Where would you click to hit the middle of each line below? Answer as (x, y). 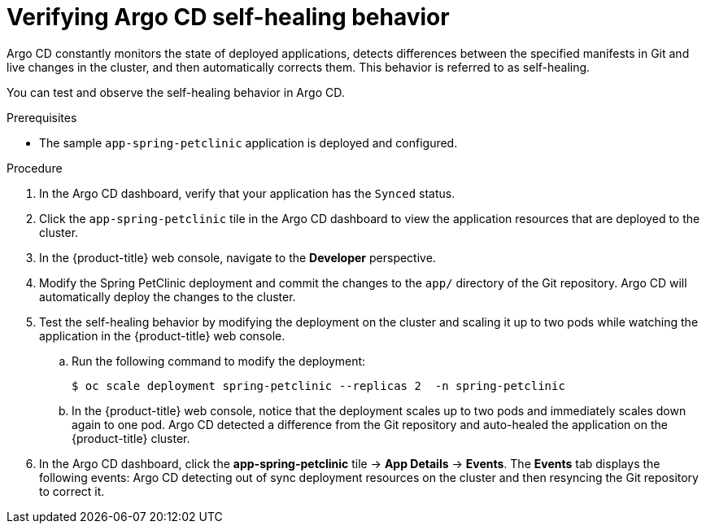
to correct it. (72, 491)
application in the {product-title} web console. (162, 335)
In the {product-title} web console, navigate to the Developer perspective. (238, 257)
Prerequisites (42, 117)
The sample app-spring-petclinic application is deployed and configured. (248, 142)
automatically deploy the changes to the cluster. (168, 296)
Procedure (35, 168)
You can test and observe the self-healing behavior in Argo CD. (176, 92)
